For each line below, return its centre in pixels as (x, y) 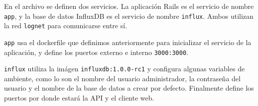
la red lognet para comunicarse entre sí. (66, 26)
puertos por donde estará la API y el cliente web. (79, 98)
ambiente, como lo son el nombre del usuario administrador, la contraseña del (122, 78)
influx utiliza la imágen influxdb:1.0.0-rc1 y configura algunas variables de (125, 69)
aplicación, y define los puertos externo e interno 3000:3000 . (96, 52)
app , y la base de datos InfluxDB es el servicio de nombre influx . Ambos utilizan (129, 16)
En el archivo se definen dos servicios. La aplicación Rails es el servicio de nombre (129, 6)
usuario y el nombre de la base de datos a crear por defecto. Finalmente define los (129, 88)
